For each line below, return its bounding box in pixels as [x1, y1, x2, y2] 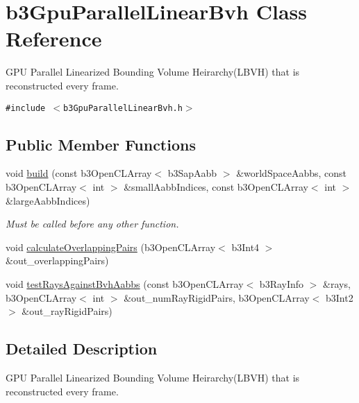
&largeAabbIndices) [6, 193, 90, 207]
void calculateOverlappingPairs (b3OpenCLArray [6, 239, 216, 254]
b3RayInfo [259, 276, 304, 291]
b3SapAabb [167, 166, 217, 180]
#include [6, 103, 46, 113]
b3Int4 [231, 239, 260, 254]
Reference [6, 24, 102, 53]
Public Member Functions [6, 133, 196, 155]
